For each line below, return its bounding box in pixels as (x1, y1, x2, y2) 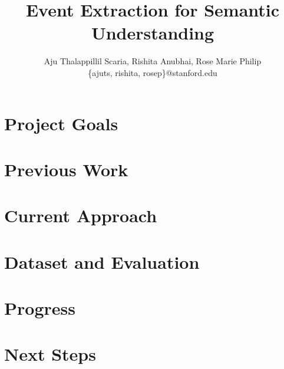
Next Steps (4, 342, 96, 366)
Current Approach (4, 203, 157, 228)
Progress (4, 296, 75, 319)
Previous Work (4, 157, 128, 181)
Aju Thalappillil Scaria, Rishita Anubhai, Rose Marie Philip (44, 55, 262, 67)
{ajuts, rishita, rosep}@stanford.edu (88, 66, 217, 78)
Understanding (91, 21, 214, 45)
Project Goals (4, 111, 118, 135)
